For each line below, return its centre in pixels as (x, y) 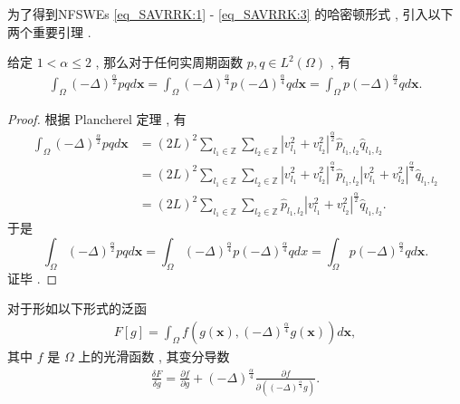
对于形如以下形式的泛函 (77, 308)
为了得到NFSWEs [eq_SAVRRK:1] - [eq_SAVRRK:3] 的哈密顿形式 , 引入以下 (230, 14)
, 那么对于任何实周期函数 (169, 62)
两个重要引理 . (49, 31)
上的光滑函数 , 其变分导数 (154, 356)
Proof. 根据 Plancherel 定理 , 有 (97, 118)
